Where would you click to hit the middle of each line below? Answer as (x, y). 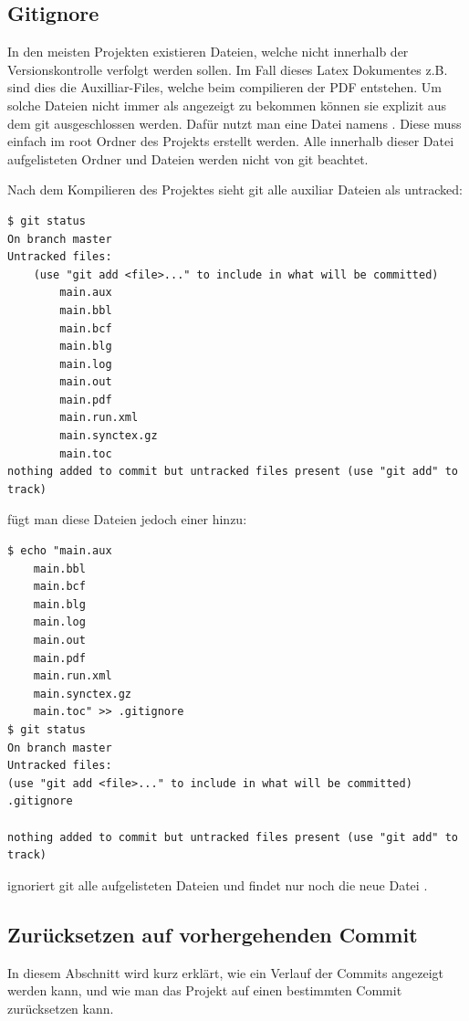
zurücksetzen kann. (61, 1008)
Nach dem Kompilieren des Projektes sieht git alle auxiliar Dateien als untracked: (235, 189)
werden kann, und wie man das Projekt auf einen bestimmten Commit (205, 990)
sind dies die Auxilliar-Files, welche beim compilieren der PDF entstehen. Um (225, 87)
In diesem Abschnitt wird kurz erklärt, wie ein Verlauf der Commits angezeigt (226, 972)
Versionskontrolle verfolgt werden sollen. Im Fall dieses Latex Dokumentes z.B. (228, 69)
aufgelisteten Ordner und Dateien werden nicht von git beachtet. (188, 158)
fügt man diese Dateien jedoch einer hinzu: (127, 519)
